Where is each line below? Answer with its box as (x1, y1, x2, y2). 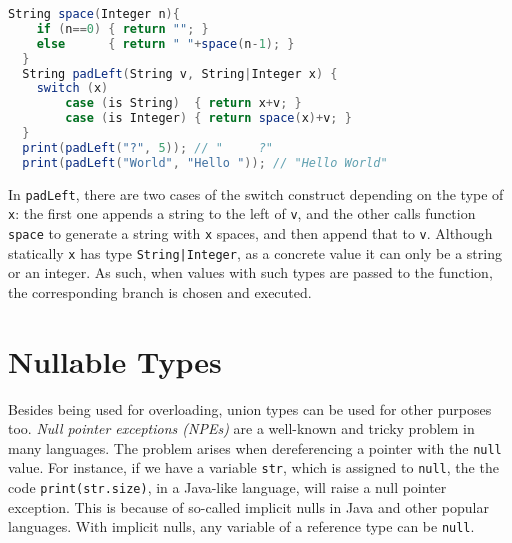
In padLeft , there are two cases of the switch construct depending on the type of (8, 183, 504, 204)
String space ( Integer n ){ (8, 7, 180, 21)
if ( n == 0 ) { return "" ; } (36, 21, 209, 36)
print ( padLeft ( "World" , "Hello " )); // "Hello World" (22, 155, 388, 170)
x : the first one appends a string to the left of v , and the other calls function (8, 203, 476, 224)
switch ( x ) (36, 81, 109, 96)
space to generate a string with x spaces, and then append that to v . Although (8, 222, 493, 243)
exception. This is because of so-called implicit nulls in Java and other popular (8, 496, 489, 517)
